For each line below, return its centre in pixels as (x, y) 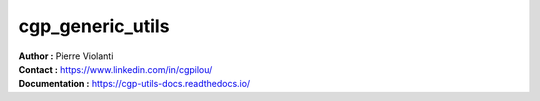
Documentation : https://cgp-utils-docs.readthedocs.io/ (134, 84)
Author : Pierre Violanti (66, 56)
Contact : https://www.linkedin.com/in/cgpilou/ (115, 69)
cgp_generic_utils (94, 26)
